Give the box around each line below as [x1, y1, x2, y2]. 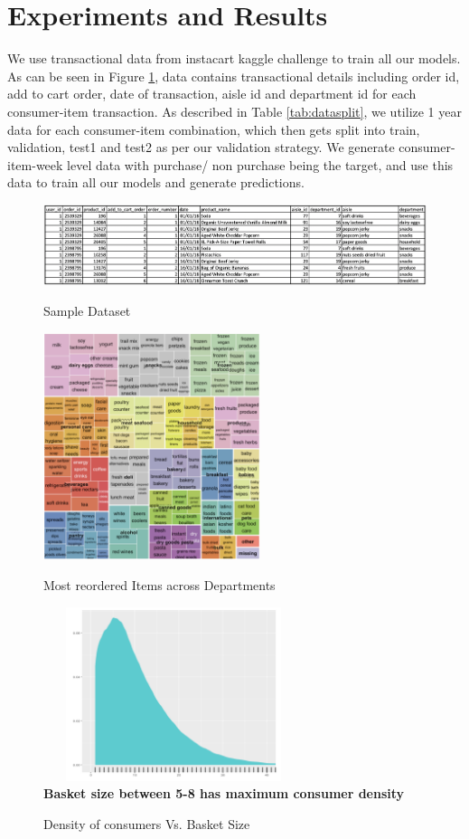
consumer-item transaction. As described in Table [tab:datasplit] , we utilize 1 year [7, 101, 462, 120]
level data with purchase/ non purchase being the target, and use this [67, 155, 454, 174]
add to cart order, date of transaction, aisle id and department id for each [7, 84, 417, 103]
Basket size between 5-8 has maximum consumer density [43, 784, 405, 803]
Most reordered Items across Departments [43, 575, 276, 594]
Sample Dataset [43, 300, 131, 319]
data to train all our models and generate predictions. [7, 173, 305, 192]
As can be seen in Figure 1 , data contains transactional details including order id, [7, 66, 460, 85]
